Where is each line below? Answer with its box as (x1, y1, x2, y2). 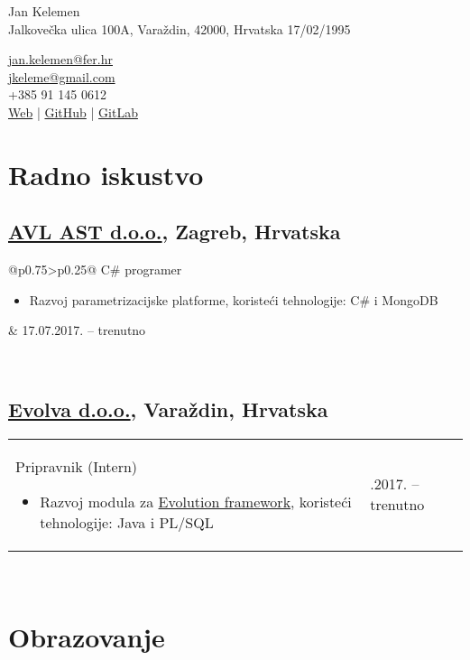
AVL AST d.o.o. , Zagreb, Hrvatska (8, 218, 341, 246)
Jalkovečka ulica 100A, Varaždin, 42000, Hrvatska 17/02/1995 (8, 19, 351, 38)
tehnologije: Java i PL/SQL (40, 511, 214, 533)
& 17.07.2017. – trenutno (8, 321, 146, 339)
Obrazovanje (8, 618, 165, 655)
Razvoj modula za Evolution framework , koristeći (40, 490, 352, 512)
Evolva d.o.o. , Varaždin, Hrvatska (8, 395, 328, 423)
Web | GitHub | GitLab (8, 102, 138, 121)
